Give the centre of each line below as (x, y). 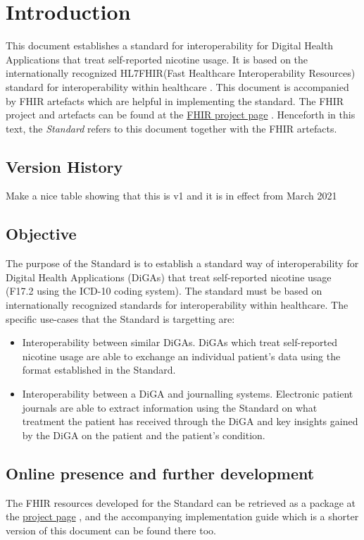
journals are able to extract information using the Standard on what (170, 407)
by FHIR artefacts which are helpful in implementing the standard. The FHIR (175, 100)
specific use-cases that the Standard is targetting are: (120, 318)
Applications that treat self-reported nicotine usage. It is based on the (157, 59)
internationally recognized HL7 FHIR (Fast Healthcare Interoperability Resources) (181, 73)
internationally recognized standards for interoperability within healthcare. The (177, 305)
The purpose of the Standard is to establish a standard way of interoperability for (182, 263)
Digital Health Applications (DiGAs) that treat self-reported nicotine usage (169, 277)
